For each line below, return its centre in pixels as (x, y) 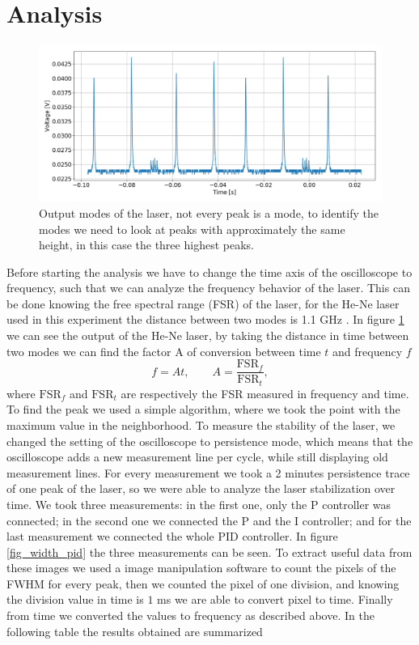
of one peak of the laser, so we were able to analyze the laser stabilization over (201, 488)
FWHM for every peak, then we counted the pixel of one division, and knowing (203, 583)
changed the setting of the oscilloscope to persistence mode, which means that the (210, 441)
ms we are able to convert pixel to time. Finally (275, 599)
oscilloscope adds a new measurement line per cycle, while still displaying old (197, 457)
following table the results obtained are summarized (135, 631)
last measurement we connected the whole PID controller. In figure (172, 536)
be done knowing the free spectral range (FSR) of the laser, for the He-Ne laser (203, 303)
